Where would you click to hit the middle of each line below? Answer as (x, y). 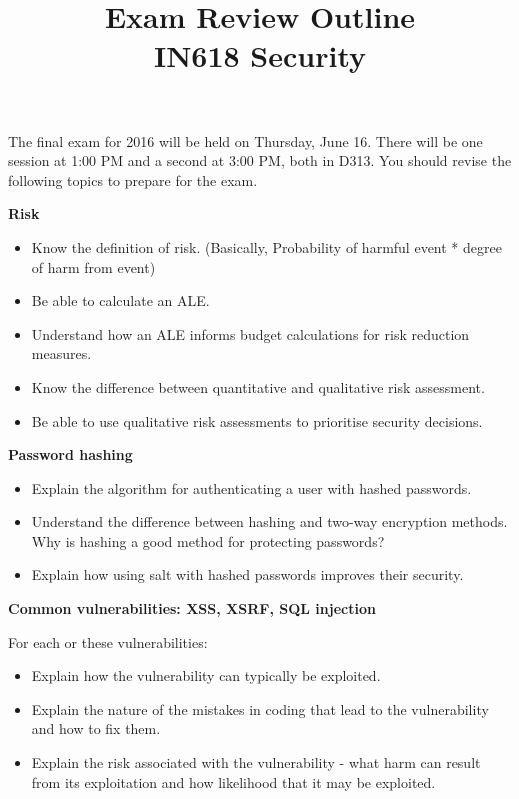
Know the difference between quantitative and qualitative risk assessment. (258, 386)
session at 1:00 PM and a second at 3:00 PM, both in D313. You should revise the (260, 160)
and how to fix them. (96, 728)
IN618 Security (260, 55)
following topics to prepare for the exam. (133, 179)
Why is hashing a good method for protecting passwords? (208, 540)
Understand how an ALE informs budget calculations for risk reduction (250, 333)
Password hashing (70, 454)
